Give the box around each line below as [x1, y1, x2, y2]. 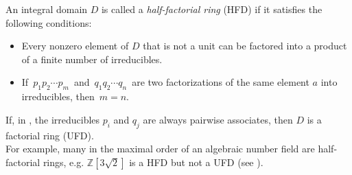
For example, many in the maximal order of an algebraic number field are [5, 141, 315, 156]
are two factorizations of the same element [132, 75, 309, 89]
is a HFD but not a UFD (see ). [129, 154, 263, 169]
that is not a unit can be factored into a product [143, 38, 347, 53]
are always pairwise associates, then [143, 112, 293, 126]
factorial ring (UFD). [5, 128, 94, 142]
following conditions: [5, 15, 92, 30]
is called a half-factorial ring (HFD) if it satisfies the [101, 2, 322, 16]
